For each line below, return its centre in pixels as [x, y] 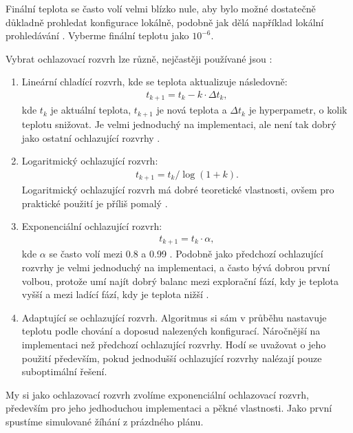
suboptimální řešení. [64, 371]
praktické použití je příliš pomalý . [95, 203]
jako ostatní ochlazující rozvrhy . [91, 137]
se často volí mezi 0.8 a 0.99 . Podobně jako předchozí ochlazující [186, 254]
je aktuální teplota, [91, 110]
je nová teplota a [192, 110]
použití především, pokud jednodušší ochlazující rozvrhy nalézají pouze [172, 358]
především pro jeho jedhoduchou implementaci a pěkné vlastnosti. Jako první [169, 408]
